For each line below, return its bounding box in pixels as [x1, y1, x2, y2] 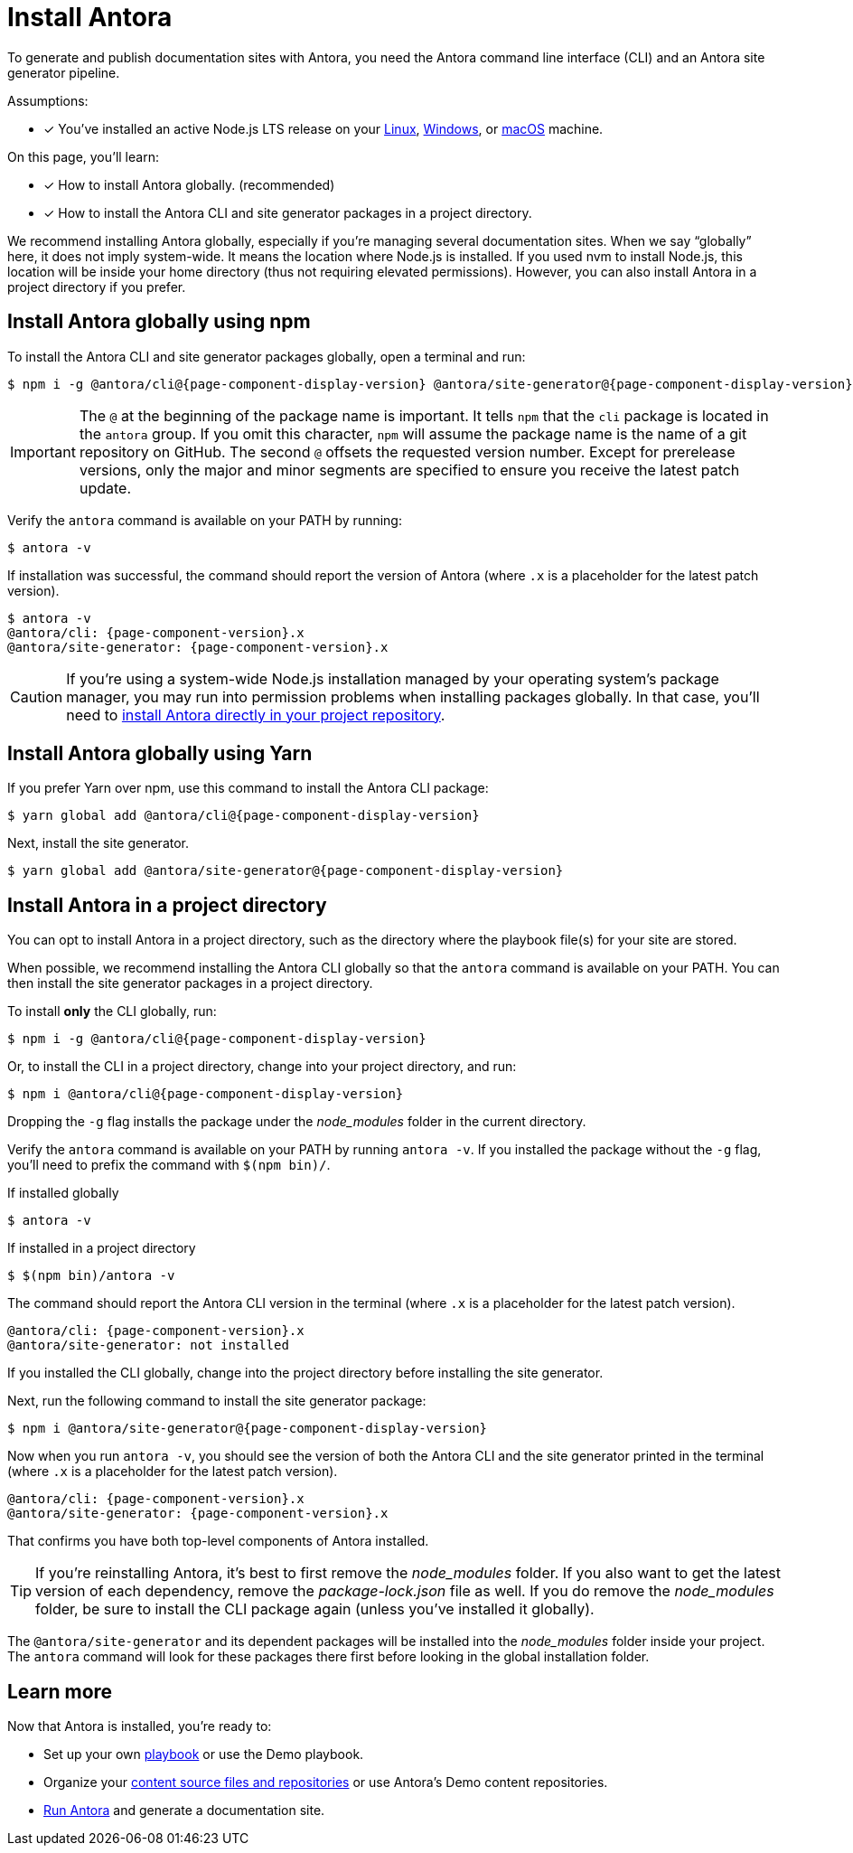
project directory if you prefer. [7, 278, 186, 295]
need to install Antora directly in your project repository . [66, 705, 445, 724]
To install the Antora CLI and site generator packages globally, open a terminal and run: [7, 348, 526, 364]
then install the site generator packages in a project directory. [7, 975, 373, 992]
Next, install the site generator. [7, 835, 190, 851]
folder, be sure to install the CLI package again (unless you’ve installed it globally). [35, 1600, 595, 1619]
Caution [10, 687, 63, 706]
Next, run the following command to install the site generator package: [7, 1393, 426, 1409]
